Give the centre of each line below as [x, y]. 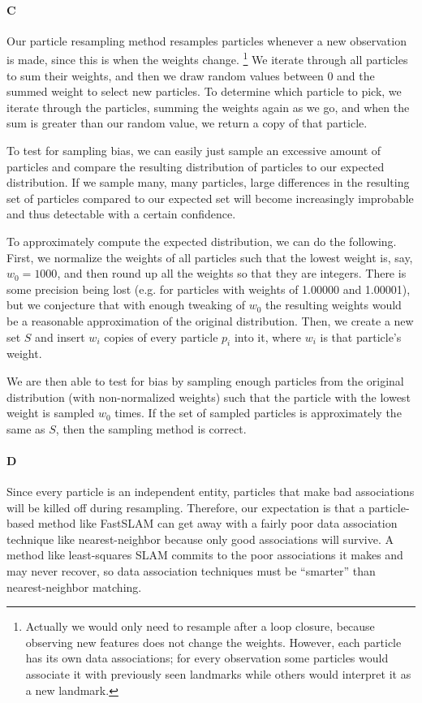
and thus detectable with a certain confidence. [121, 214]
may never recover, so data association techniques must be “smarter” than [191, 571]
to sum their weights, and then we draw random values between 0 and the [191, 75]
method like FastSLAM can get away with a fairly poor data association [217, 523]
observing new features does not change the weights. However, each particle [213, 642]
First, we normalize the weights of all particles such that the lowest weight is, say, [210, 257]
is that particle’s [361, 336]
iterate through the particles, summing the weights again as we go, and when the [208, 107]
